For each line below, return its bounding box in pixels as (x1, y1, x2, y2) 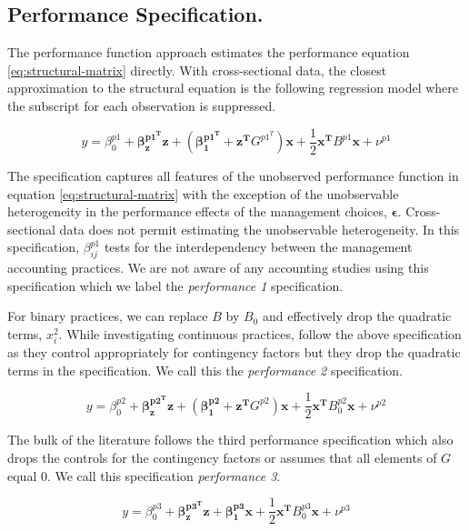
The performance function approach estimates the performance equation (7, 43, 410, 62)
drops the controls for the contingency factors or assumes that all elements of (7, 448, 437, 466)
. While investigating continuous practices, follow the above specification (58, 325, 462, 343)
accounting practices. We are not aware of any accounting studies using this (7, 258, 429, 277)
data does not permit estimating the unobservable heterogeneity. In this (59, 219, 460, 238)
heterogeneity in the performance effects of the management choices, (7, 202, 387, 221)
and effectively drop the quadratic (262, 306, 452, 326)
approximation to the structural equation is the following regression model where (7, 78, 459, 97)
